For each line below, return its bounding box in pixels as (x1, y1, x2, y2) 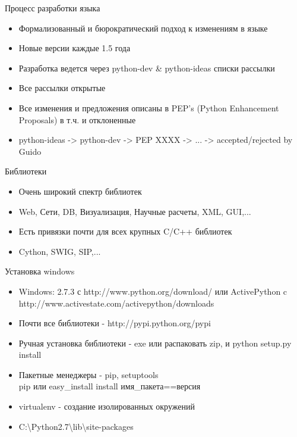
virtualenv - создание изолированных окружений (18, 400, 195, 413)
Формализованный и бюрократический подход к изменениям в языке (18, 21, 268, 34)
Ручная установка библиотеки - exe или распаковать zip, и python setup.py (18, 336, 292, 349)
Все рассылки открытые (18, 82, 106, 94)
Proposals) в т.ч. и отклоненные (18, 113, 136, 126)
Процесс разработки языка (5, 2, 100, 14)
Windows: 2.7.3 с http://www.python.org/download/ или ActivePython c (18, 285, 287, 297)
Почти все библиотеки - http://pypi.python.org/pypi (18, 317, 211, 329)
